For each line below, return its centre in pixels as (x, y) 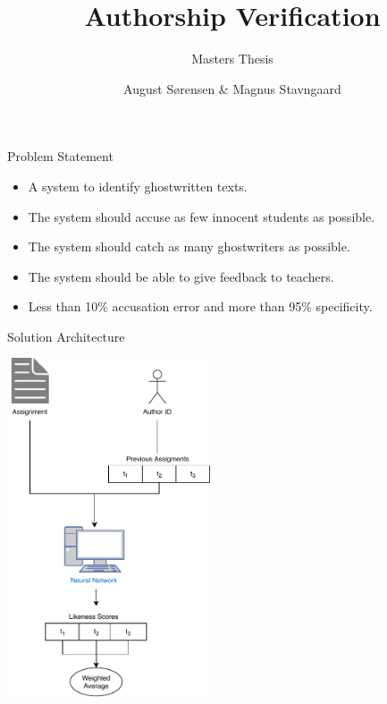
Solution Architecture (66, 336)
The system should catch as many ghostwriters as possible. (189, 246)
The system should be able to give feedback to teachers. (181, 276)
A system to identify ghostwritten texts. (138, 186)
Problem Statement (60, 156)
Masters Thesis (232, 59)
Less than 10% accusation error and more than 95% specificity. (200, 306)
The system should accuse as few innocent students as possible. (202, 216)
